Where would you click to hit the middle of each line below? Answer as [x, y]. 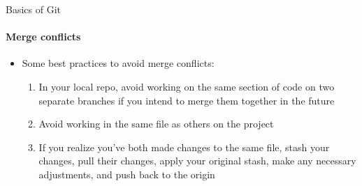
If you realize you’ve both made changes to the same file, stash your [184, 147]
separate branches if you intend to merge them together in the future [187, 100]
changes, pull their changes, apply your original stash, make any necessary [197, 161]
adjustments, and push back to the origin [127, 174]
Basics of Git [33, 9]
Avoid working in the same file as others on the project [156, 124]
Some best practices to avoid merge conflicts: [118, 63]
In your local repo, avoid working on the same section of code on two [187, 86]
